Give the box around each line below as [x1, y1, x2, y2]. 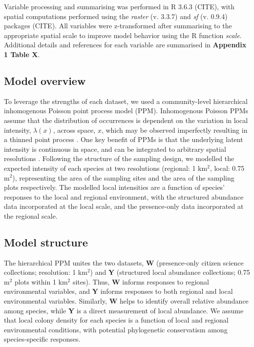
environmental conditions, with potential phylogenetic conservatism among [4, 324, 228, 334]
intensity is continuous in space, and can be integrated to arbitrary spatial [4, 143, 226, 154]
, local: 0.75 [210, 163, 245, 173]
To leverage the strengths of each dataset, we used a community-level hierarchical [4, 96, 248, 106]
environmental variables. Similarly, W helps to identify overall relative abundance [4, 296, 249, 306]
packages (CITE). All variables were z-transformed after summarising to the [4, 20, 232, 31]
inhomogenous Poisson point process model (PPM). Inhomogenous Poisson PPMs [4, 105, 249, 116]
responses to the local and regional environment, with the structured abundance [4, 191, 244, 202]
